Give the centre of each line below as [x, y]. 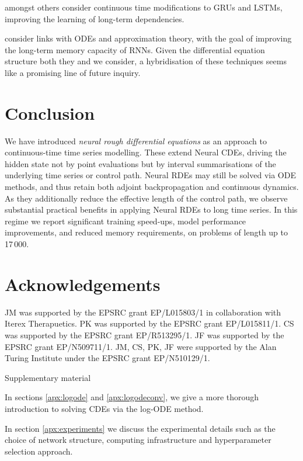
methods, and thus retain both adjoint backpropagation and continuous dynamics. [152, 187]
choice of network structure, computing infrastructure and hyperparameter [138, 440]
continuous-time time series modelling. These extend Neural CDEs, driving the [146, 152]
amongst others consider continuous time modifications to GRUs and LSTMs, [144, 7]
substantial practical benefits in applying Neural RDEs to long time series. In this [151, 209]
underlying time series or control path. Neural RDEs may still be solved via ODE [150, 175]
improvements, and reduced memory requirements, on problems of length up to [147, 232]
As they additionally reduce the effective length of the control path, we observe [146, 198]
